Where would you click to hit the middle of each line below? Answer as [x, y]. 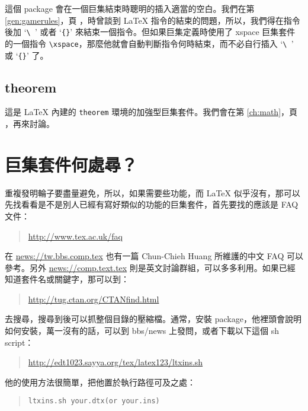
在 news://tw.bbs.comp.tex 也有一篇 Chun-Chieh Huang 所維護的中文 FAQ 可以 [154, 256]
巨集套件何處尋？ [71, 164]
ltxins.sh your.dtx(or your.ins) [94, 401]
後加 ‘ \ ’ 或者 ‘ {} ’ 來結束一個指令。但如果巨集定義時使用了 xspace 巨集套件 [150, 32]
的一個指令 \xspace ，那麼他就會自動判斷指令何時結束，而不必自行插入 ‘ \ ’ [149, 43]
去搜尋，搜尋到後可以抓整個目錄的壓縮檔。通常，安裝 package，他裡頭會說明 [153, 319]
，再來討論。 [30, 124]
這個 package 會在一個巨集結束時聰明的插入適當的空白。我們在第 [130, 8]
